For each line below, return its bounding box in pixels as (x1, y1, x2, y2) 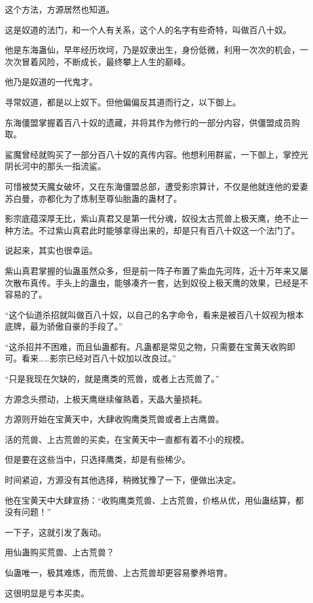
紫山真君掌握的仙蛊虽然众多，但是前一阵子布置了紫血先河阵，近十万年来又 (5, 264, 300, 277)
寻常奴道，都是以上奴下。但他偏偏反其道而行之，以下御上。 (5, 95, 241, 108)
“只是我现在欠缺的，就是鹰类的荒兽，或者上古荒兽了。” (5, 372, 220, 385)
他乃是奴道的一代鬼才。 (5, 75, 98, 88)
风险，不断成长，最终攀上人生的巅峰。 (38, 55, 190, 67)
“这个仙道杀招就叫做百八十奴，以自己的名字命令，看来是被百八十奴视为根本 (5, 308, 304, 320)
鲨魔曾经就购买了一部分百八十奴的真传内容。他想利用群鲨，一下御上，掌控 (5, 148, 300, 160)
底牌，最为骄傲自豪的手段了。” (5, 320, 123, 333)
